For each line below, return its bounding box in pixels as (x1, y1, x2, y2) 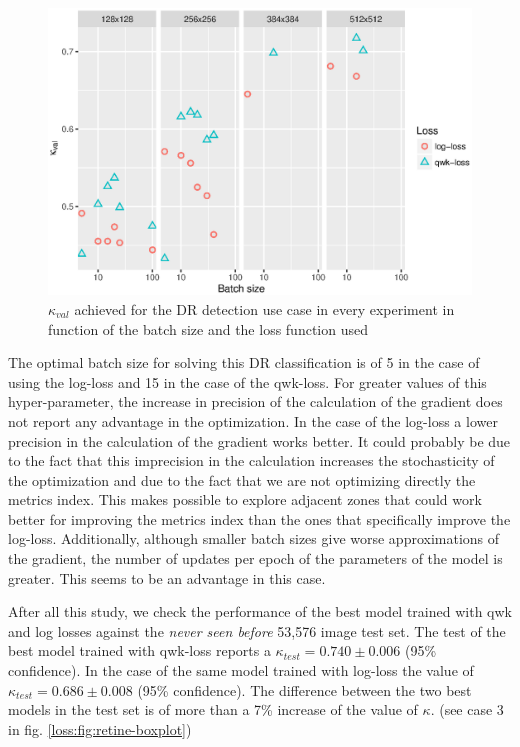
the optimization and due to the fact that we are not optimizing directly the (8, 469, 476, 490)
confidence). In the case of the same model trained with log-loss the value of (8, 660, 474, 681)
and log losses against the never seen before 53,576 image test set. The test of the (8, 620, 506, 641)
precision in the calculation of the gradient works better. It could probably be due (8, 430, 511, 451)
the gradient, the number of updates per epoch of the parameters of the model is (8, 548, 503, 569)
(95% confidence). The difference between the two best (137, 679, 472, 700)
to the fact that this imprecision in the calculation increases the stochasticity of (8, 450, 495, 471)
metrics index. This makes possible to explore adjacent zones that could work (8, 489, 482, 510)
